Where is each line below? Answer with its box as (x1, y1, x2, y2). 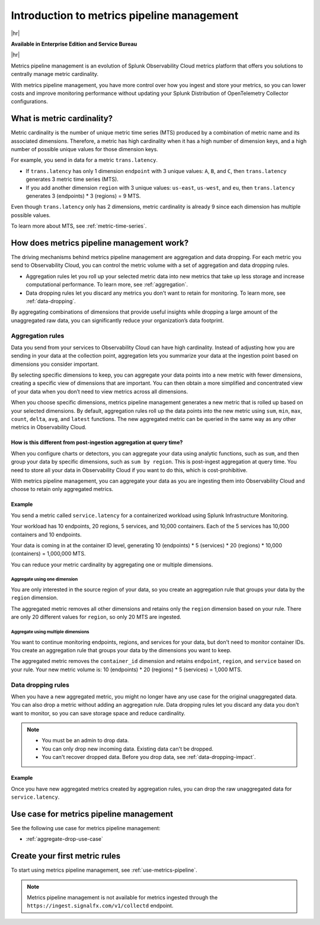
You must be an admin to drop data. (41, 737, 129, 744)
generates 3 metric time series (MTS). (25, 176, 119, 183)
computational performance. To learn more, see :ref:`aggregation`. (25, 281, 188, 288)
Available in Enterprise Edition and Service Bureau (11, 40, 137, 47)
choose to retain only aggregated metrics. (11, 486, 114, 493)
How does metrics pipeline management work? (11, 238, 189, 248)
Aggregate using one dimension (11, 576, 78, 582)
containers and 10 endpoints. (11, 531, 82, 538)
